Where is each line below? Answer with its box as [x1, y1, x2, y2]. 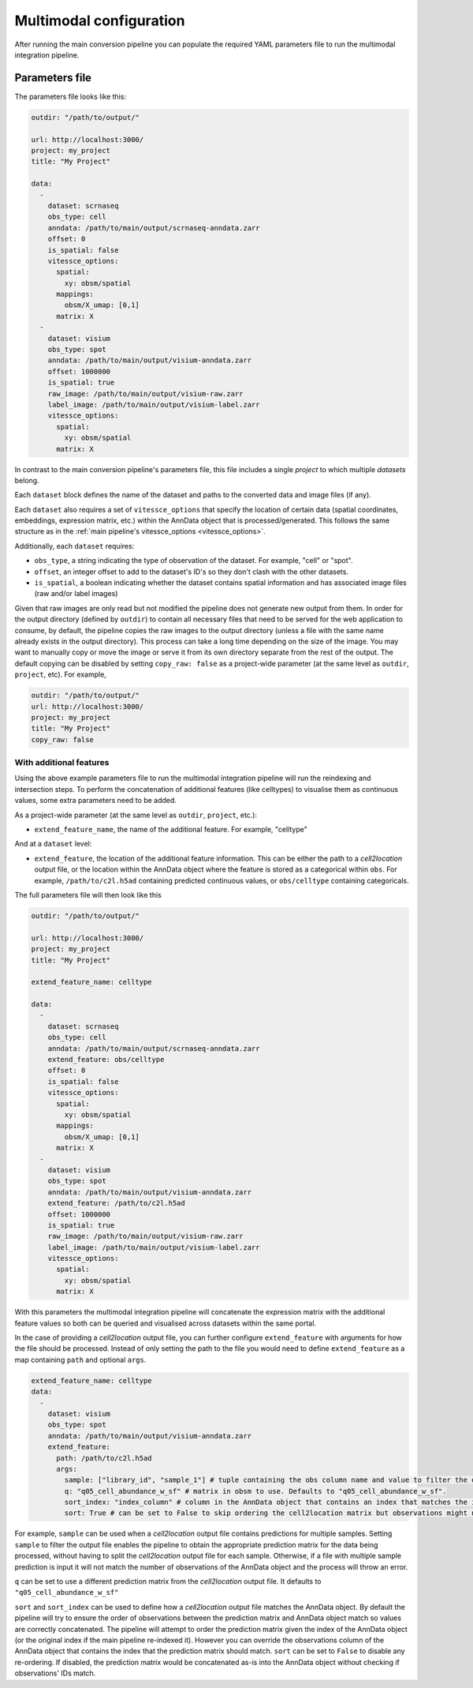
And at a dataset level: [14, 839, 92, 849]
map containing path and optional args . [14, 1355, 147, 1364]
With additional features [14, 757, 110, 768]
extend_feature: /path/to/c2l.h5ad [47, 1198, 185, 1208]
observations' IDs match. [14, 1668, 96, 1678]
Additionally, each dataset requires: [14, 541, 135, 550]
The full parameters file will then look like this [14, 890, 162, 899]
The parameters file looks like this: [14, 92, 126, 101]
